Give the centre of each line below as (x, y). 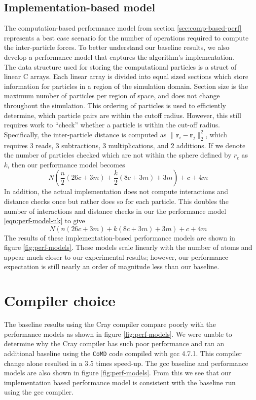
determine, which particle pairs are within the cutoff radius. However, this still (123, 115)
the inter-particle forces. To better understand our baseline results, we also (117, 47)
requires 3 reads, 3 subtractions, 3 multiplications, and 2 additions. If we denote (125, 145)
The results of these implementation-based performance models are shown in (120, 237)
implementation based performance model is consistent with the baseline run (120, 382)
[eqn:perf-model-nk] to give (45, 220)
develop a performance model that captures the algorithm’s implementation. (119, 57)
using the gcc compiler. (39, 392)
